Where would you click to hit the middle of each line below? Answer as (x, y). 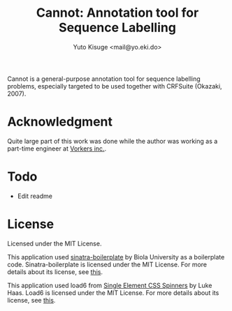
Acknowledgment (60, 122)
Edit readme (35, 196)
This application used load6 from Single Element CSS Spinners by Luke (110, 285)
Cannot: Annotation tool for (117, 13)
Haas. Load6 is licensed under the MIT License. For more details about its (113, 293)
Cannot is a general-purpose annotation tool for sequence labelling (104, 79)
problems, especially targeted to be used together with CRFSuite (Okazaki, (115, 86)
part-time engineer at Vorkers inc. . (57, 149)
